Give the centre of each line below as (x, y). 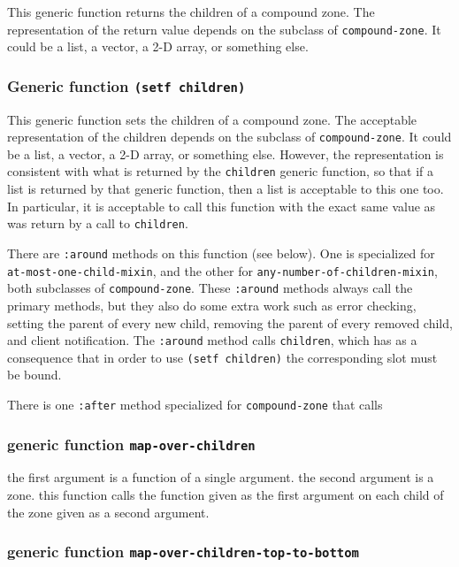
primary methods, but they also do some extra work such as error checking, (212, 305)
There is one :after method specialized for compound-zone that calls (195, 405)
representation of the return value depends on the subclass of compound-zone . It (224, 29)
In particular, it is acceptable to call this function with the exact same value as (222, 206)
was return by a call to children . (98, 223)
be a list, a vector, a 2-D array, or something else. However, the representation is (226, 153)
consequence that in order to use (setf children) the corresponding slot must (222, 357)
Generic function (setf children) (126, 85)
